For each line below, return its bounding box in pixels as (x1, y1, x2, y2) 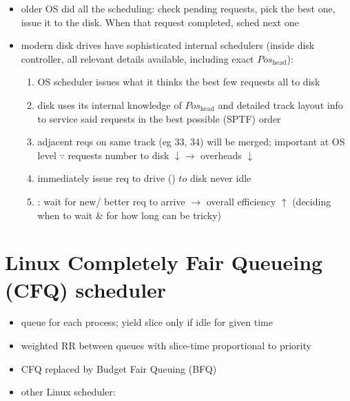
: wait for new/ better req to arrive (37, 194, 185, 208)
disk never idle (189, 171, 251, 185)
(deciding (292, 194, 331, 208)
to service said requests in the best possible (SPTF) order (37, 111, 281, 125)
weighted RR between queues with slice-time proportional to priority (21, 338, 311, 353)
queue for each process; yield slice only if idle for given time (21, 315, 273, 329)
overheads (200, 147, 242, 162)
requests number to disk (68, 147, 169, 162)
